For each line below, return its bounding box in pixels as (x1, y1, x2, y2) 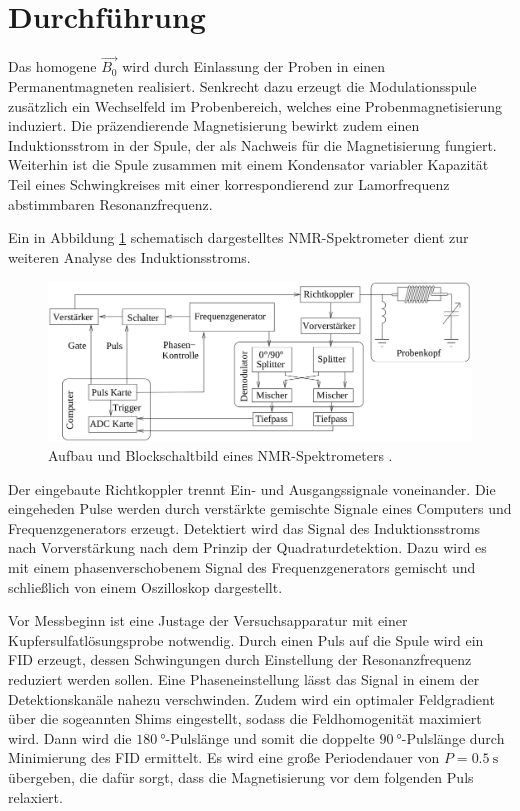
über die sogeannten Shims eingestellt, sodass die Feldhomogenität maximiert (8, 708, 482, 729)
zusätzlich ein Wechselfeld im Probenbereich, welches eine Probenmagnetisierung (8, 95, 502, 116)
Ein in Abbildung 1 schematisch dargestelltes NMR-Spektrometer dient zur (8, 227, 469, 248)
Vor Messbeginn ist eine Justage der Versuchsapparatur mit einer (8, 610, 408, 631)
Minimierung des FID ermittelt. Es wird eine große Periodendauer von (8, 747, 440, 768)
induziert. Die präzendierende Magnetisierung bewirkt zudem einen (8, 115, 420, 136)
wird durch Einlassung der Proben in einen (122, 56, 386, 77)
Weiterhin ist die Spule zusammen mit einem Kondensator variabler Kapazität (8, 154, 489, 175)
